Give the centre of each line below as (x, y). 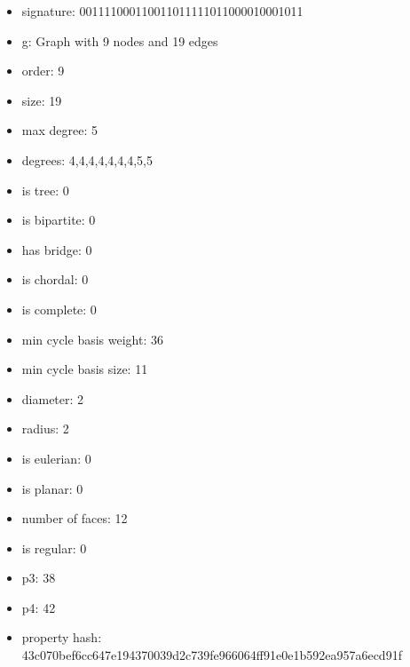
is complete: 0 (59, 309)
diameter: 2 (53, 398)
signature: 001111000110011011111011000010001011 (162, 11)
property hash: (62, 637)
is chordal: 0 (55, 279)
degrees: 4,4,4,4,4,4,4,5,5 (87, 159)
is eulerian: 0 (56, 458)
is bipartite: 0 (59, 220)
